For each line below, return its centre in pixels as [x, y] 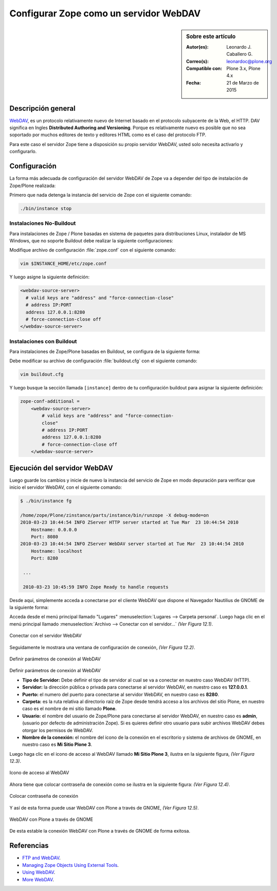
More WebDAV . [38, 879]
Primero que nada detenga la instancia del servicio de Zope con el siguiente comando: [100, 195]
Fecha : [194, 82]
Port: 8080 [44, 536]
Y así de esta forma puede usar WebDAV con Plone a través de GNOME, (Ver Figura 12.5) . [104, 807]
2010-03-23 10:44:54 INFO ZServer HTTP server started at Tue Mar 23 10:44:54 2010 [129, 522]
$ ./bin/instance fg [46, 501]
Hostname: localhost [57, 551]
